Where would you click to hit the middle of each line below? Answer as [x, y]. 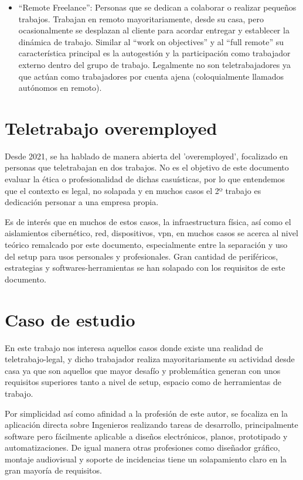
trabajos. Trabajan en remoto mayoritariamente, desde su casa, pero [141, 18]
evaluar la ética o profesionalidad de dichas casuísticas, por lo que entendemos [145, 179]
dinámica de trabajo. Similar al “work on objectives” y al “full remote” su [151, 41]
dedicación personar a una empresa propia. [82, 202]
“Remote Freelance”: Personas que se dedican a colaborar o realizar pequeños [157, 7]
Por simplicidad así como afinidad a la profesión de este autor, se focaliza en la [146, 413]
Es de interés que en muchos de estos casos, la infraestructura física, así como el [148, 221]
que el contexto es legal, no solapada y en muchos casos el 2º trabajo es [133, 190]
